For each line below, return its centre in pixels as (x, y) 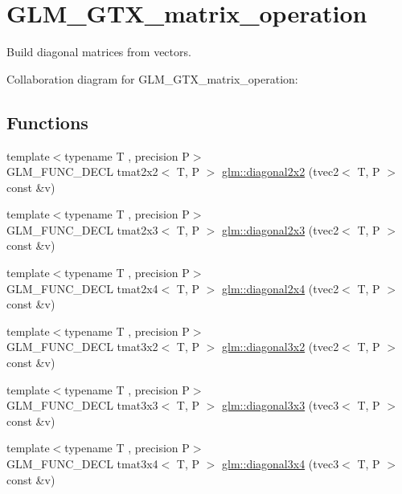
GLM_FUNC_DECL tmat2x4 (82, 288)
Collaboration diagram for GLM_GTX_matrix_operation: (152, 78)
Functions (47, 122)
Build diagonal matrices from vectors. (99, 52)
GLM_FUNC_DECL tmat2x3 (82, 229)
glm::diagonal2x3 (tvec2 (281, 229)
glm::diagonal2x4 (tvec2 (281, 288)
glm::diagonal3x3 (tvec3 (281, 405)
